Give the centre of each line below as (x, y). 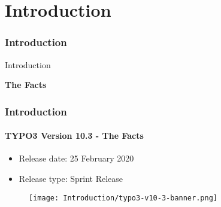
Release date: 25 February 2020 (76, 158)
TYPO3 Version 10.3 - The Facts (74, 136)
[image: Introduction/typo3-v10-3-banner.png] (123, 198)
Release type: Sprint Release (71, 179)
